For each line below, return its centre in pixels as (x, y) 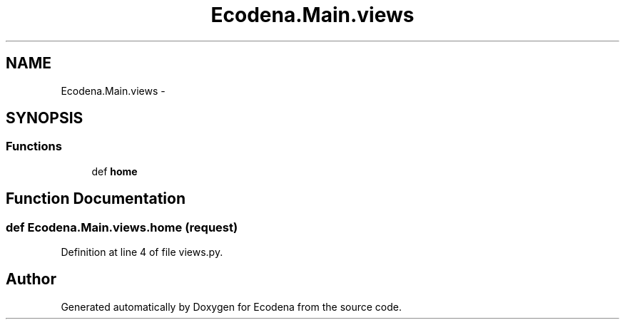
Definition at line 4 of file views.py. (142, 252)
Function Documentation (96, 199)
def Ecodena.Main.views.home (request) (122, 227)
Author (31, 279)
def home (115, 171)
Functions (34, 146)
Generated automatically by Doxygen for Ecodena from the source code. (232, 306)
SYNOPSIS (45, 118)
